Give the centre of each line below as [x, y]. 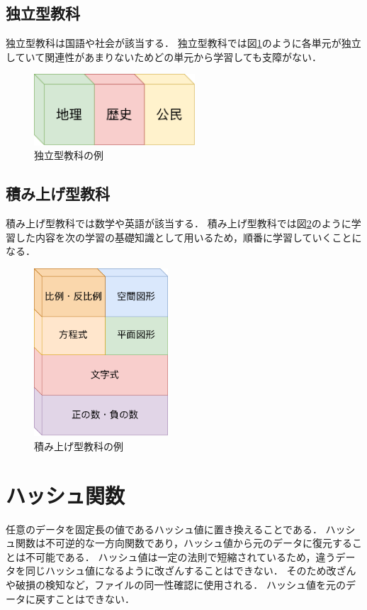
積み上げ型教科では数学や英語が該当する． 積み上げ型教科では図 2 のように [179, 223]
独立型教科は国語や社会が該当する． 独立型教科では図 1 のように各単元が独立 [183, 43]
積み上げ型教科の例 [79, 446]
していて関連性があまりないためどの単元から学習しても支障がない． [164, 56]
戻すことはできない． [85, 598]
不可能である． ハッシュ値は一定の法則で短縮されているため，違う [180, 556]
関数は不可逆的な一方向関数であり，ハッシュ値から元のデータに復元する [183, 543]
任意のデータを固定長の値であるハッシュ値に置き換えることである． [164, 529]
